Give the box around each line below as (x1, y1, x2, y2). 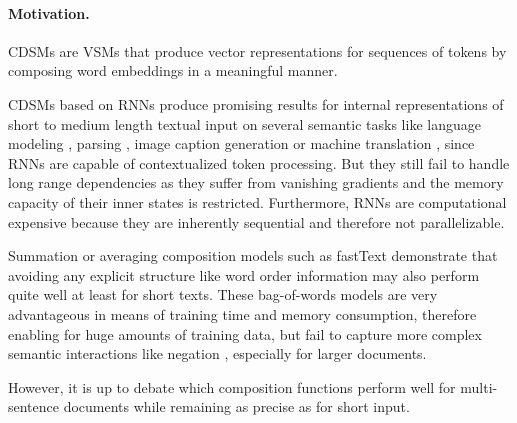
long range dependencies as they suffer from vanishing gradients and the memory (8, 172, 504, 193)
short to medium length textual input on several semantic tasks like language (8, 113, 481, 134)
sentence (8, 396, 60, 417)
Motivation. (8, 2, 90, 23)
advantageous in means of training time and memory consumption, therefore (8, 303, 477, 324)
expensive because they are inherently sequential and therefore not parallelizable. (8, 211, 505, 232)
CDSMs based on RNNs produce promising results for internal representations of (8, 93, 504, 114)
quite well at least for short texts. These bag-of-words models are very (8, 284, 438, 305)
